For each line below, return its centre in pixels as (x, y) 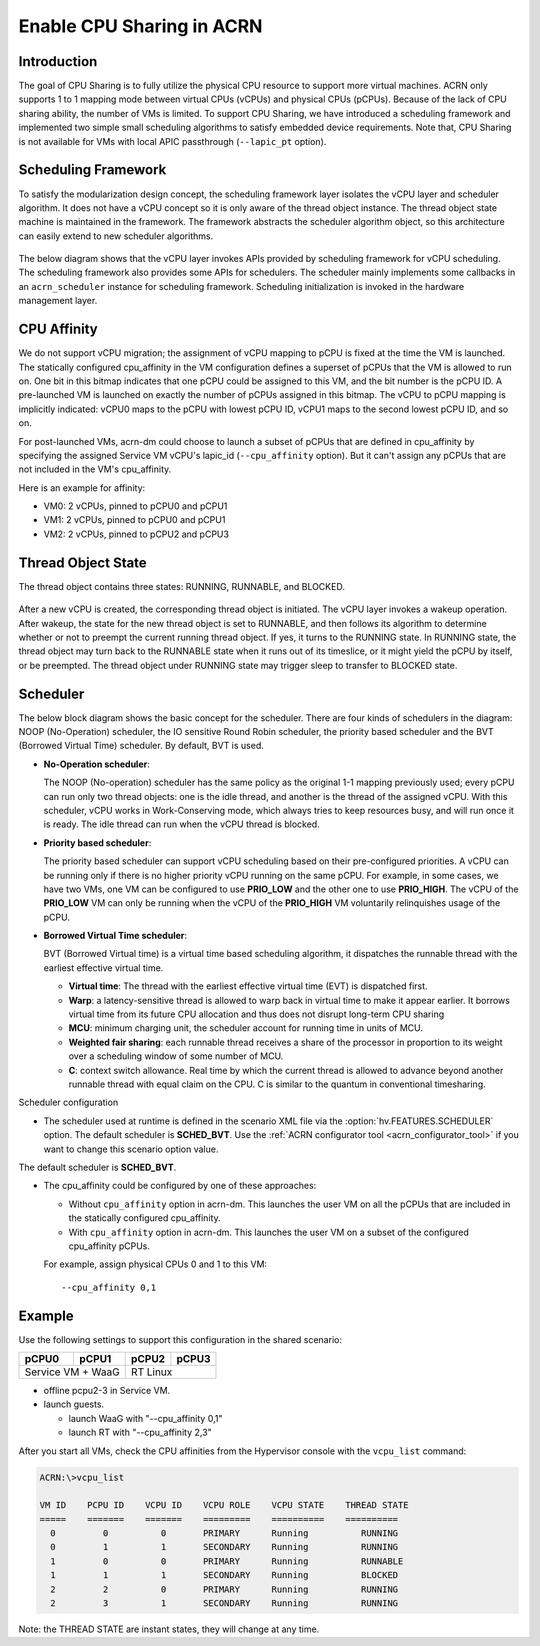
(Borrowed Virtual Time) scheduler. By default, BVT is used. (141, 746)
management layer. (58, 301)
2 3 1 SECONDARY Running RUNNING (224, 1603)
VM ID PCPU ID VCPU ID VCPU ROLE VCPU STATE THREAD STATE (224, 1505)
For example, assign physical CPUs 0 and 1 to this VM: (155, 1264)
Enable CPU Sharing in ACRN (140, 26)
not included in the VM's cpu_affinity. (95, 469)
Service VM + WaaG (72, 1372)
